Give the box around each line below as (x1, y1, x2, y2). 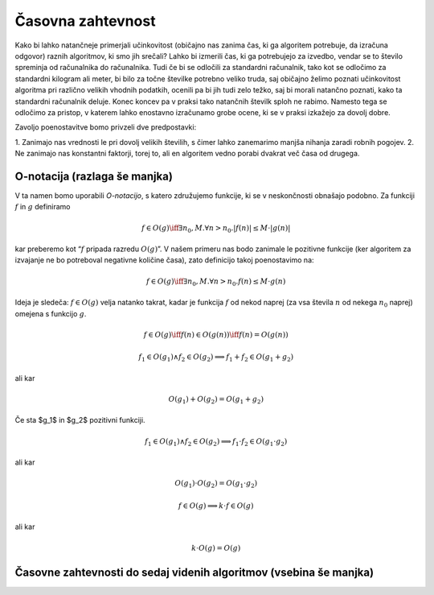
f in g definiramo (14, 202, 71, 212)
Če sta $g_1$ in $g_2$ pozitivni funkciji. (14, 415, 145, 425)
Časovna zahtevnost (14, 12, 156, 30)
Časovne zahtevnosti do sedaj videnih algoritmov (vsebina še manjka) (14, 565, 374, 579)
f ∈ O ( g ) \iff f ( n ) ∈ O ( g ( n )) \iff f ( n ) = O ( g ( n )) (143, 330, 289, 339)
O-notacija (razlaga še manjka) (14, 169, 173, 183)
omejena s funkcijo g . (14, 308, 87, 318)
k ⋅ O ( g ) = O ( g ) (191, 543, 241, 552)
